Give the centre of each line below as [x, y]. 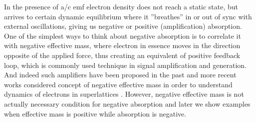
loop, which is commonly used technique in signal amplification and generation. [126, 65]
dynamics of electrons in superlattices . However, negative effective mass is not [124, 94]
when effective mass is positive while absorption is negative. [95, 113]
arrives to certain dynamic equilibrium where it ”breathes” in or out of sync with [128, 16]
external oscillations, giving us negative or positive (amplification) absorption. [123, 26]
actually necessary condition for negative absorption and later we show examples [127, 103]
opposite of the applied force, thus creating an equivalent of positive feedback [122, 55]
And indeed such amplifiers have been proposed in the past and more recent [120, 75]
